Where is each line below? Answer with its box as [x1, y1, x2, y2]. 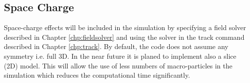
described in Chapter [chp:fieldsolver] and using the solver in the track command [4, 32, 245, 42]
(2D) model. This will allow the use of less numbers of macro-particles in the [4, 60, 232, 70]
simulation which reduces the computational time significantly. [4, 70, 190, 80]
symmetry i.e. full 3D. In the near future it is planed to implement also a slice [4, 50, 236, 61]
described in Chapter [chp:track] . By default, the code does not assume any [4, 41, 229, 51]
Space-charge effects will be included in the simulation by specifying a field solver [4, 22, 246, 33]
